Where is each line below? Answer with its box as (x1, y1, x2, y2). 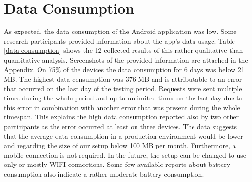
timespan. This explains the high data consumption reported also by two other (4, 112, 239, 122)
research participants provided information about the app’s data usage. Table (4, 35, 235, 46)
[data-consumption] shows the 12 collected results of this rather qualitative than (4, 45, 243, 55)
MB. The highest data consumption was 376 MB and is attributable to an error (4, 74, 242, 84)
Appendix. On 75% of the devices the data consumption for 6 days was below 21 (4, 64, 245, 74)
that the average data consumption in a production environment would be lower (4, 131, 243, 141)
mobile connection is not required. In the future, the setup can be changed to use (4, 149, 246, 160)
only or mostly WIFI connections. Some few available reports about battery (4, 159, 231, 169)
